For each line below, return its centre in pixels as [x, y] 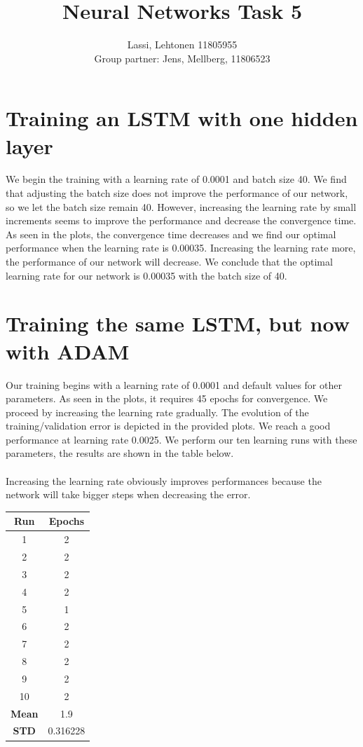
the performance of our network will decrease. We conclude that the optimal [169, 261]
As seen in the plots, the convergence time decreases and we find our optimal [171, 234]
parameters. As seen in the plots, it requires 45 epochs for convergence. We [167, 398]
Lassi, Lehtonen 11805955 [182, 44]
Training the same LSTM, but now [178, 323]
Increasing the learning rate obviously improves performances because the [164, 480]
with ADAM [68, 351]
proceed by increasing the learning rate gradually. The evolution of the [157, 412]
